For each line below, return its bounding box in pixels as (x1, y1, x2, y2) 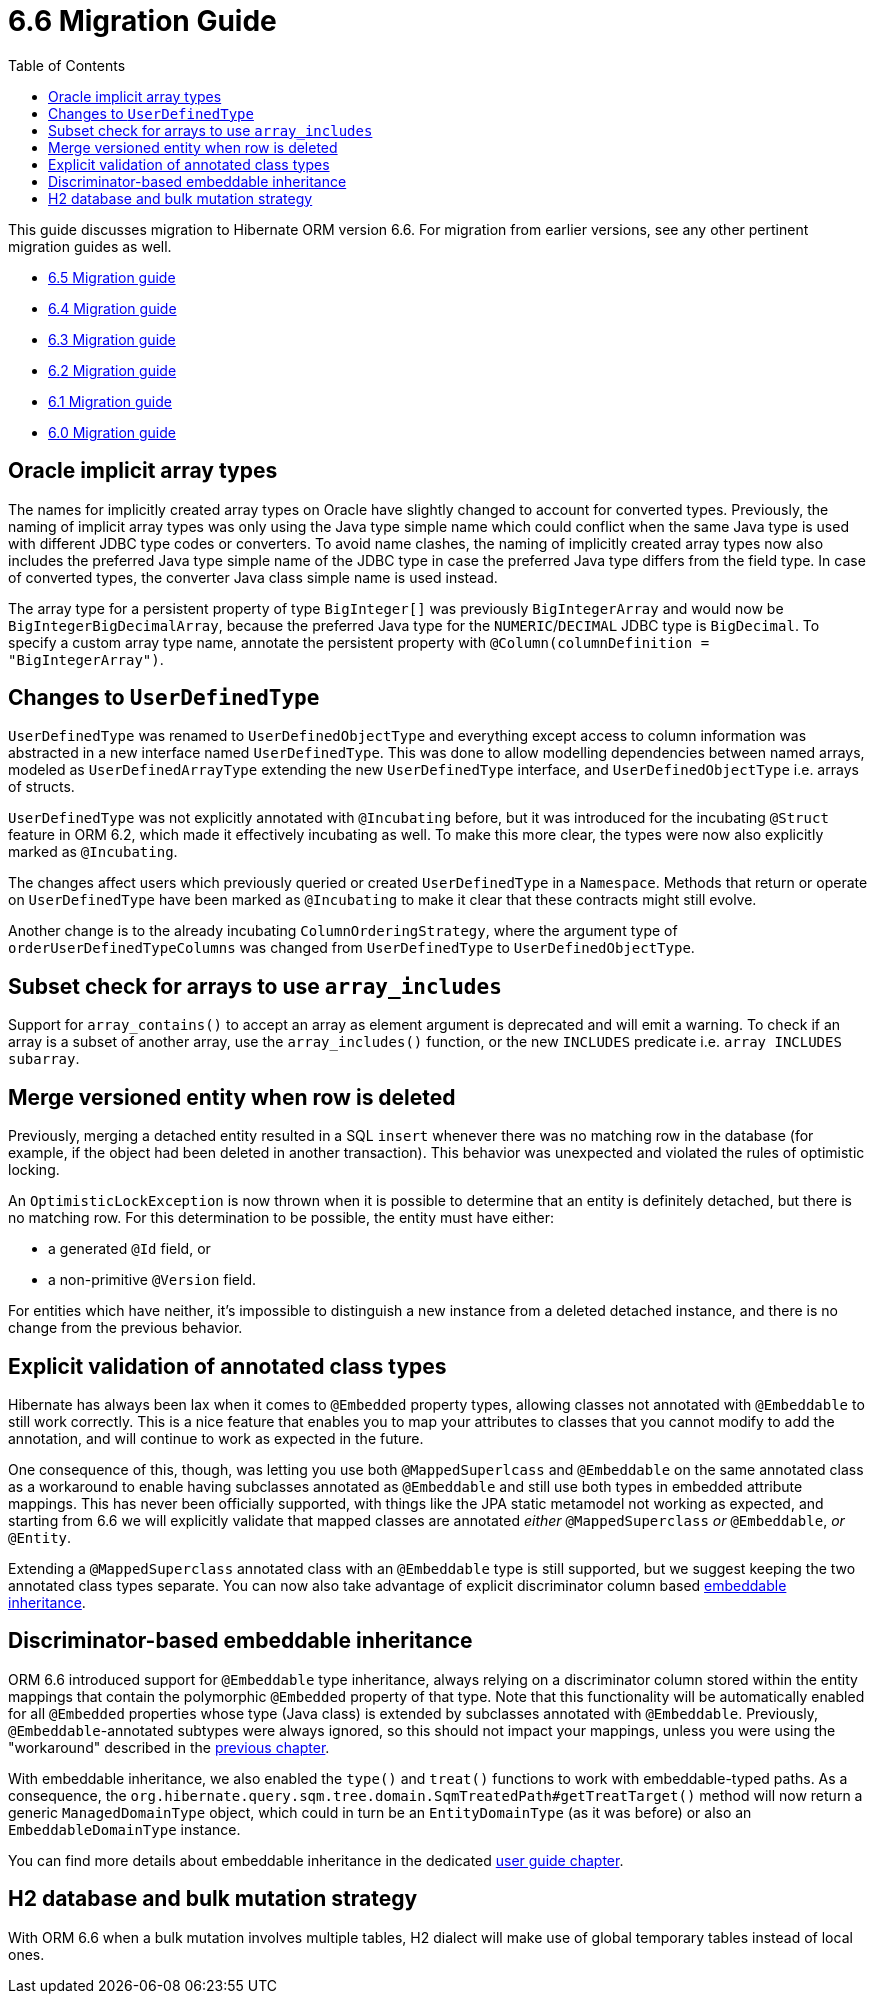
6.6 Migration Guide (8, 4, 277, 38)
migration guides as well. (8, 237, 172, 255)
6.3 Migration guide (48, 330, 176, 348)
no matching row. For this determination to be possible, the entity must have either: (8, 1209, 554, 1227)
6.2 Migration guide (48, 361, 177, 379)
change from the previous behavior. (8, 1319, 243, 1337)
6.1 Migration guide (48, 392, 172, 410)
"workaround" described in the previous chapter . (8, 1738, 330, 1756)
